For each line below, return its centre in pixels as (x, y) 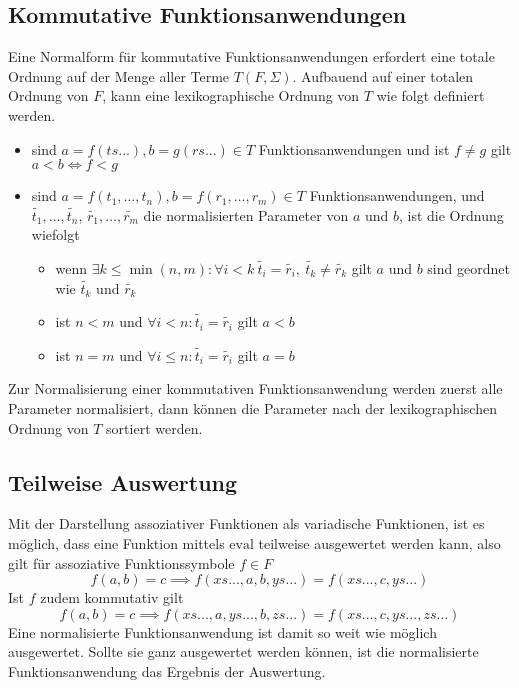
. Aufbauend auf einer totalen (383, 75)
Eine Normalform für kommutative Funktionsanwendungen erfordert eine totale (251, 56)
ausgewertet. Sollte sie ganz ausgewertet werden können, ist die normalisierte (243, 651)
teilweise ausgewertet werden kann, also (379, 542)
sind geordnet (468, 267)
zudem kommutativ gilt (112, 597)
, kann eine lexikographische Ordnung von (231, 95)
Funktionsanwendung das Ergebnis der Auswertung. (167, 670)
